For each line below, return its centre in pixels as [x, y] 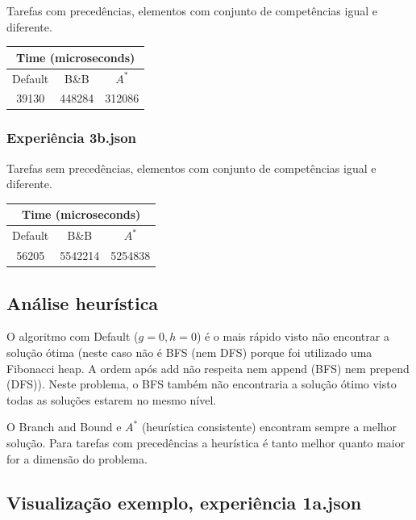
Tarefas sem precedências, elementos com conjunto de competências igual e [191, 168]
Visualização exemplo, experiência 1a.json [184, 502]
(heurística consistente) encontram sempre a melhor [269, 427]
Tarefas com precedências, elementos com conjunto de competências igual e [192, 10]
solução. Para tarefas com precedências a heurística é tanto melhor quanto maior [206, 442]
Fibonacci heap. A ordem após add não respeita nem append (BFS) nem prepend [208, 368]
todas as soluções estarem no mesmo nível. [112, 399]
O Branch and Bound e [64, 427]
